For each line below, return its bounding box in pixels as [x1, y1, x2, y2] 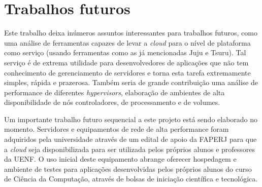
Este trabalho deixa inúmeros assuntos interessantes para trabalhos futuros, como [4, 27, 257, 38]
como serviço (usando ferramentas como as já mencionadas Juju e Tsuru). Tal [4, 47, 246, 58]
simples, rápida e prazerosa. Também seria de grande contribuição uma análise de [4, 77, 258, 88]
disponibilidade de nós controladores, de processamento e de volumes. [4, 97, 220, 107]
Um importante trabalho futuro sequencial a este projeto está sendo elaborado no [4, 114, 258, 124]
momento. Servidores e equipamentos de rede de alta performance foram [4, 124, 229, 134]
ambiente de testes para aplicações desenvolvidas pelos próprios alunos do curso [4, 163, 252, 174]
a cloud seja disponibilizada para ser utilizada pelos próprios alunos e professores [4, 143, 255, 154]
